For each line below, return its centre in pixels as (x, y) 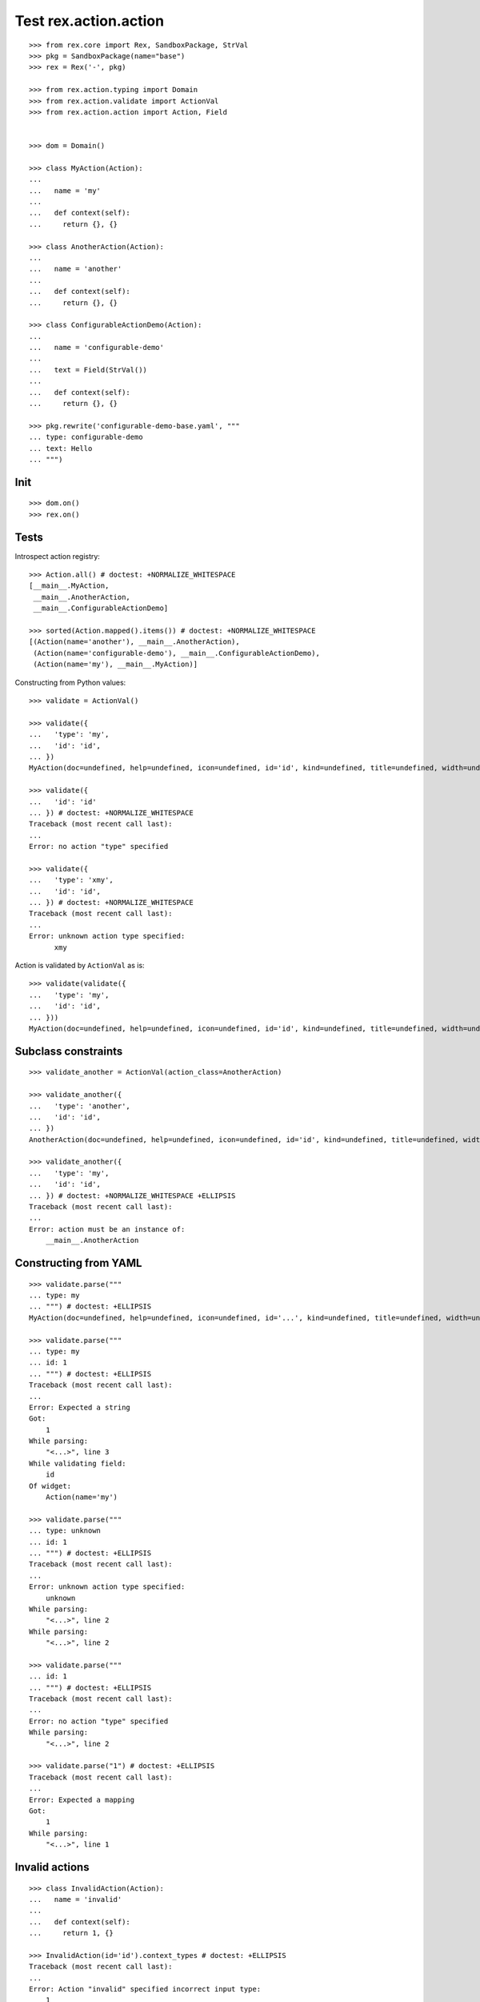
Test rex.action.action (89, 21)
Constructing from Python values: (70, 682)
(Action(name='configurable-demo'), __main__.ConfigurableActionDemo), (176, 653)
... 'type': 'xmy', (71, 880)
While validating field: (78, 1463)
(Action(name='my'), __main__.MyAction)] (116, 664)
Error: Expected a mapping (82, 1799)
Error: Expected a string (80, 1407)
